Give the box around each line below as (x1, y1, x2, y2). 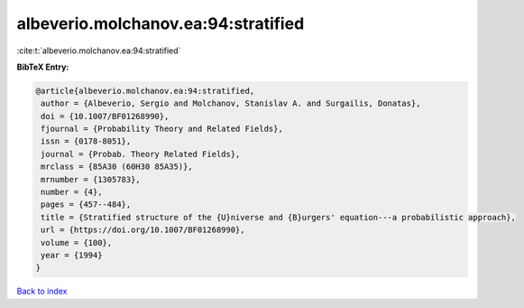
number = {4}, (41, 187, 103, 198)
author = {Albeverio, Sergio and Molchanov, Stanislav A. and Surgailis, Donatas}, (41, 98, 421, 108)
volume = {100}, (41, 238, 113, 247)
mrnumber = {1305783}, (41, 174, 142, 184)
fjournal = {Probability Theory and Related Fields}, (41, 124, 283, 135)
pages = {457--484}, (41, 200, 132, 210)
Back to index (16, 285, 68, 297)
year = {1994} (41, 250, 103, 260)
